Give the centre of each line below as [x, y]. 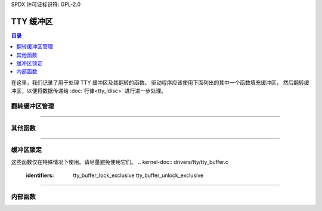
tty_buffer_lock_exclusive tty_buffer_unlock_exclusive [138, 175]
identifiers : [40, 175]
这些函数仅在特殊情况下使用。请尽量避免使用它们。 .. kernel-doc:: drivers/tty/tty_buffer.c [120, 162]
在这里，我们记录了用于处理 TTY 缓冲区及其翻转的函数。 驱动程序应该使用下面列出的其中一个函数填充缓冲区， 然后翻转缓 [160, 82]
